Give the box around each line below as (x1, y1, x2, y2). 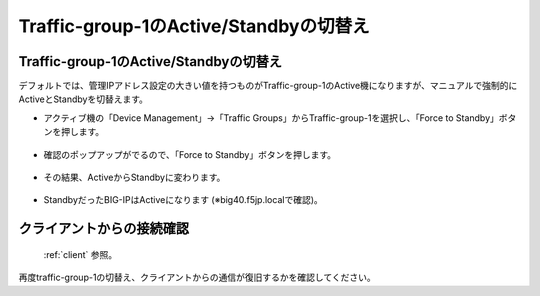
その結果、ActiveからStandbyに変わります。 (43, 171, 226, 184)
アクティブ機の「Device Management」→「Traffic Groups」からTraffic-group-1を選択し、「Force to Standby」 (43, 111, 500, 124)
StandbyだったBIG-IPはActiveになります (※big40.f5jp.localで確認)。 (43, 194, 324, 206)
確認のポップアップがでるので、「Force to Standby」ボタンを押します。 (43, 148, 337, 160)
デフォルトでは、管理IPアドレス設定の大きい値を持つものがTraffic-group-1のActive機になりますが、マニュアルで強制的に (18, 80, 518, 92)
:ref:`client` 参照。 (43, 248, 118, 260)
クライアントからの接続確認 (18, 220, 190, 237)
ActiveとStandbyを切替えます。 (18, 93, 149, 105)
